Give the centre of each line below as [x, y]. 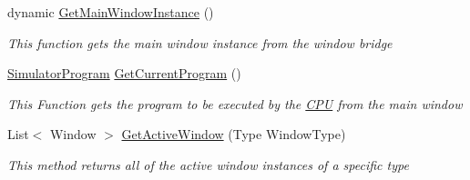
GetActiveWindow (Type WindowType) [234, 134]
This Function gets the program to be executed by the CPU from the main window [235, 103]
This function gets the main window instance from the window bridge [200, 42]
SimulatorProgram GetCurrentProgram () [124, 73]
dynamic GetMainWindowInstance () [111, 12]
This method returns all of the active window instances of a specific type [208, 164]
